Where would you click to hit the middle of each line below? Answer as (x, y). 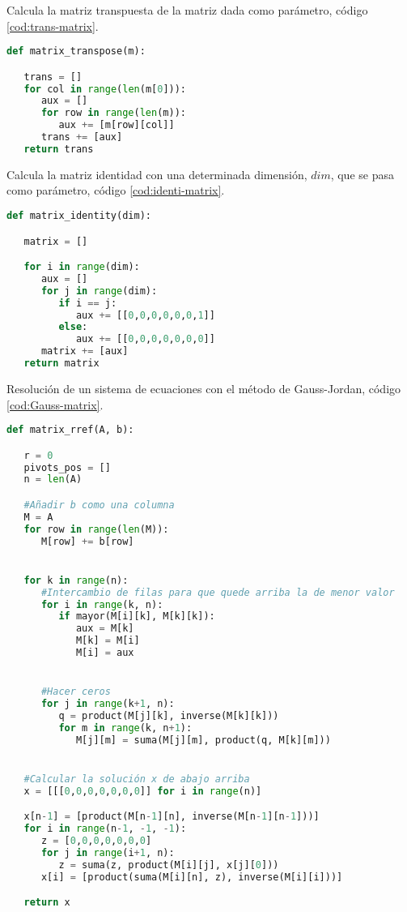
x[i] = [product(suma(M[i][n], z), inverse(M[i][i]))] (192, 877)
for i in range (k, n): (102, 604)
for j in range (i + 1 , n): (108, 852)
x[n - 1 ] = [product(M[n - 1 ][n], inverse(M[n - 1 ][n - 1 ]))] (172, 817)
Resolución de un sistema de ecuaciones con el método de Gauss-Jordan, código (204, 388)
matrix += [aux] (85, 351)
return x (47, 903)
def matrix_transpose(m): (76, 51)
